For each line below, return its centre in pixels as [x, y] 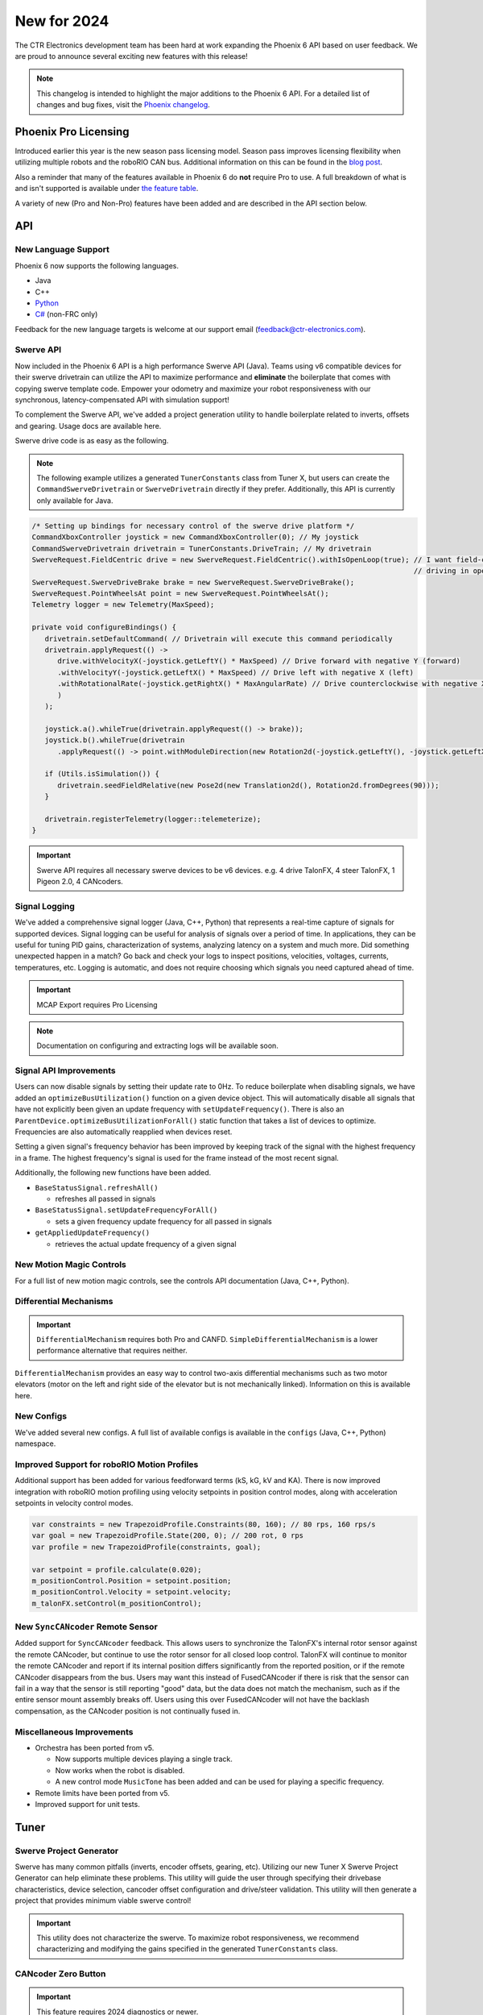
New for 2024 [62, 21]
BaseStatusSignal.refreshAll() [97, 1188]
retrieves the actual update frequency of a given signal [146, 1244]
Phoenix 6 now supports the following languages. [97, 265]
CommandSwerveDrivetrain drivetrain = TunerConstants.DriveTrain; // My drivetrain [202, 548]
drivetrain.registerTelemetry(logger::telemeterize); [153, 819]
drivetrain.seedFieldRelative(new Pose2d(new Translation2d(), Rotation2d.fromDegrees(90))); [248, 785]
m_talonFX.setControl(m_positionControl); [117, 1603]
